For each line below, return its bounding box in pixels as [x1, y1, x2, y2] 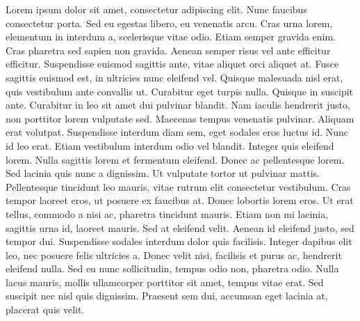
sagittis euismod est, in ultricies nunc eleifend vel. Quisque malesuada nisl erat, [6, 70, 343, 84]
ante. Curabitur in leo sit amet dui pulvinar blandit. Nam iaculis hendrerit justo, [6, 97, 350, 112]
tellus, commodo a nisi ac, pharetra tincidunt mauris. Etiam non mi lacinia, [6, 206, 329, 221]
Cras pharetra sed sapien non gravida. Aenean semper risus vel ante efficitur [6, 42, 331, 57]
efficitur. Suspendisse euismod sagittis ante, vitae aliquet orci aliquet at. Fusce [6, 56, 339, 71]
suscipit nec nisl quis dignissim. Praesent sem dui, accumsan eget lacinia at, [6, 288, 328, 303]
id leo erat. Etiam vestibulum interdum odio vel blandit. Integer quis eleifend [6, 138, 334, 152]
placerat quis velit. [6, 302, 85, 317]
